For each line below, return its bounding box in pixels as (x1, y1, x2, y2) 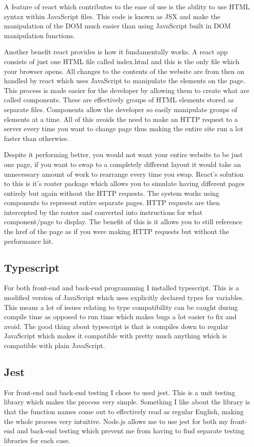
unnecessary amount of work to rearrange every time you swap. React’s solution (4, 168, 244, 179)
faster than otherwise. (4, 133, 69, 143)
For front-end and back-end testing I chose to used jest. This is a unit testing (4, 387, 235, 397)
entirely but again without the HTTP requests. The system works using (4, 188, 219, 198)
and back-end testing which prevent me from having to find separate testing (17, 425, 245, 436)
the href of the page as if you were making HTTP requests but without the (4, 226, 229, 236)
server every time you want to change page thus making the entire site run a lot (4, 123, 244, 134)
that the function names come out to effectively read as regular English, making (4, 406, 244, 416)
